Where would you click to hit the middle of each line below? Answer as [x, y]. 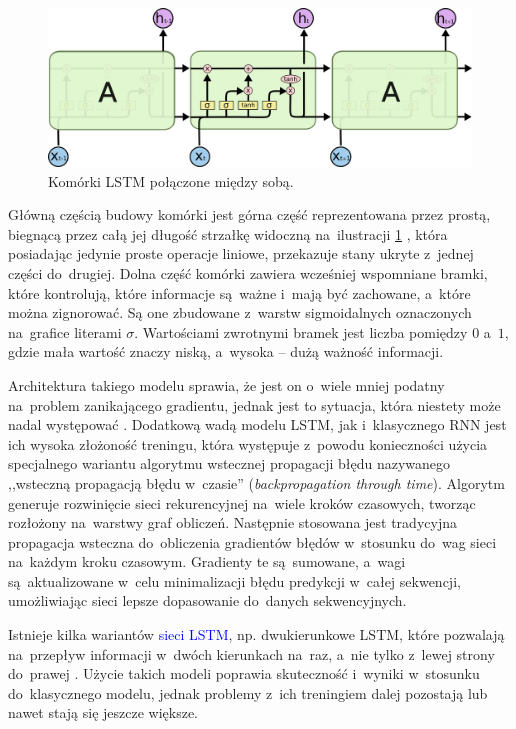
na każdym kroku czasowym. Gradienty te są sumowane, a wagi [207, 561]
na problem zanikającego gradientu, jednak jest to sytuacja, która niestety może [254, 404]
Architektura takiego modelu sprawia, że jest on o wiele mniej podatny [226, 384]
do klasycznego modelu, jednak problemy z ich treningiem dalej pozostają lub [248, 692]
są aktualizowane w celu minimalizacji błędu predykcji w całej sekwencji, [234, 580]
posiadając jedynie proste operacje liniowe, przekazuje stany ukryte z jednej [241, 253]
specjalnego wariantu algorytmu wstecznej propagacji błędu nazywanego [229, 463]
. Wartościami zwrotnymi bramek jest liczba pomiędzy [301, 331]
